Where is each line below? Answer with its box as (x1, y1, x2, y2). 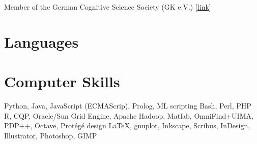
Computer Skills (4, 71, 120, 92)
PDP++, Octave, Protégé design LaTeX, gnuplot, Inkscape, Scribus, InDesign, (4, 120, 250, 131)
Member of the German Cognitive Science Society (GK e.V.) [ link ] (4, 2, 211, 12)
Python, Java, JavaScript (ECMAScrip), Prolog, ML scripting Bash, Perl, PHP (4, 100, 251, 111)
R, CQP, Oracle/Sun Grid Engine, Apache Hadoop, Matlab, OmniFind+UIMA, (4, 110, 253, 121)
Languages (4, 31, 79, 52)
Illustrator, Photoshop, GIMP (4, 130, 97, 140)
